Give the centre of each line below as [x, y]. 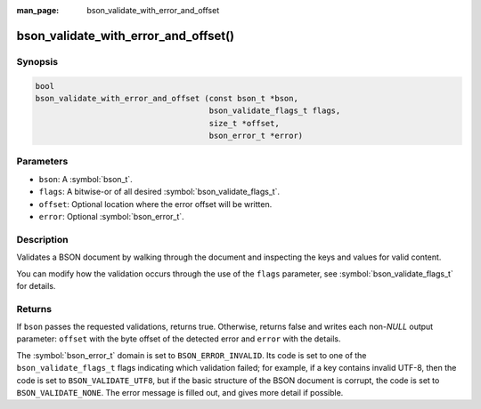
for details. [36, 285]
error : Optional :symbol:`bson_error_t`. [111, 217]
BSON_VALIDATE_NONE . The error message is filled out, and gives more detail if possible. [180, 393]
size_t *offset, [244, 123]
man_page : [38, 10]
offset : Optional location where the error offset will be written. [155, 204]
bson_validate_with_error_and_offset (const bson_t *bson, [167, 98]
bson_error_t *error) [256, 136]
